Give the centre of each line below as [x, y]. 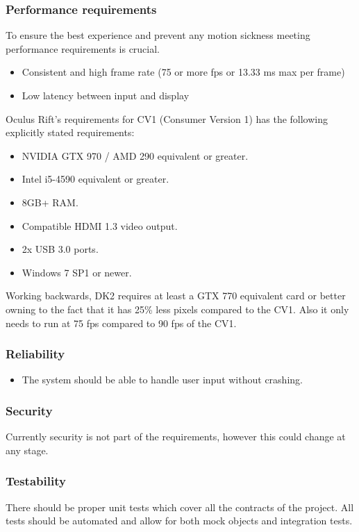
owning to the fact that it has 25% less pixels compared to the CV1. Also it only [177, 309]
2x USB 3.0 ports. [60, 249]
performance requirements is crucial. [83, 48]
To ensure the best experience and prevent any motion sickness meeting [158, 35]
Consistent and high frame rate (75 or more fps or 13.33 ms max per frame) [183, 72]
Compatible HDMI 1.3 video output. [100, 225]
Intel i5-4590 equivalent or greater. [95, 179]
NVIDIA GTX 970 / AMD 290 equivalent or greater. [135, 155]
